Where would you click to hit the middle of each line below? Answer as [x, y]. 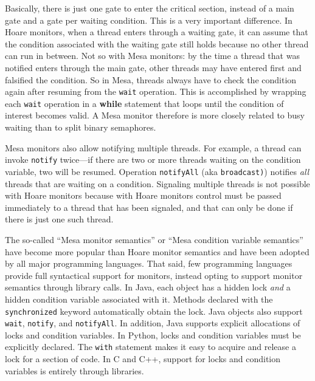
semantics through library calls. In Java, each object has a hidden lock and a [148, 287]
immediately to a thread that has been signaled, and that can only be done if [149, 207]
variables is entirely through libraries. [74, 370]
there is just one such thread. [59, 219]
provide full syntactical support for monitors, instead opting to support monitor [154, 275]
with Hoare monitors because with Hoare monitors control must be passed [143, 195]
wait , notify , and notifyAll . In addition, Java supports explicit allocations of [153, 323]
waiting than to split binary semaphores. [81, 127]
